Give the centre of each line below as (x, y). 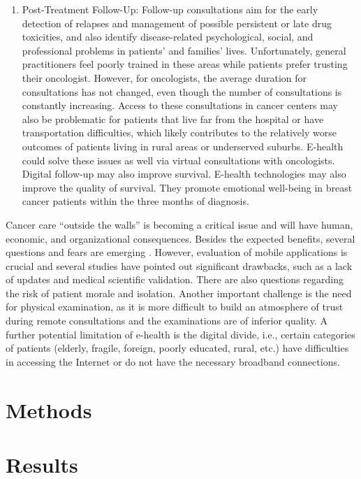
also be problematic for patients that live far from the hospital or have (173, 119)
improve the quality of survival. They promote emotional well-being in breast (187, 187)
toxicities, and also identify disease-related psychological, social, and (168, 37)
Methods (49, 409)
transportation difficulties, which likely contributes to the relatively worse (179, 133)
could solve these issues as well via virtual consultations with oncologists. (178, 160)
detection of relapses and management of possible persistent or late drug (177, 23)
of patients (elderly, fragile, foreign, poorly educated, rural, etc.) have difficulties (177, 348)
